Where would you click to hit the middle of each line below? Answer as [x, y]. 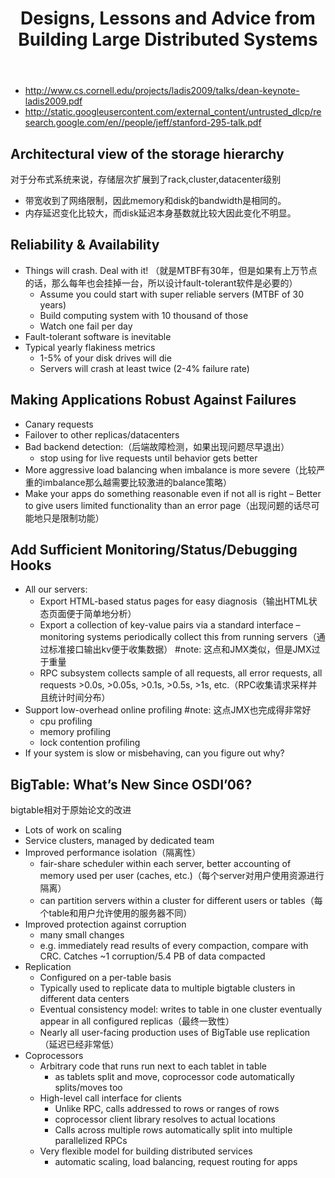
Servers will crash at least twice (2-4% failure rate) [144, 368]
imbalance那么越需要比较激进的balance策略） [137, 482]
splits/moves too [88, 1088]
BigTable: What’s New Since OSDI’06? [131, 784]
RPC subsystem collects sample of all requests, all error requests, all [181, 673]
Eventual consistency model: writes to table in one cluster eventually [181, 1009]
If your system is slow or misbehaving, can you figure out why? [154, 753]
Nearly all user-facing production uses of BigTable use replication [175, 1033]
